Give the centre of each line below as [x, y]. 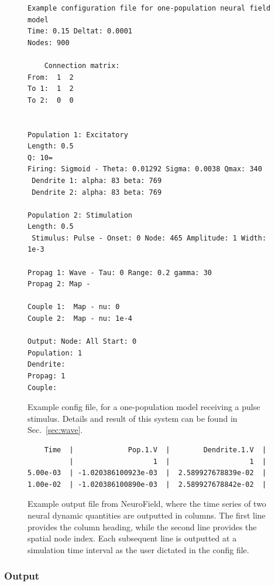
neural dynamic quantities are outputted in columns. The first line [147, 515]
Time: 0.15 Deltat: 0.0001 [80, 31]
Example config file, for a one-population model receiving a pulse [144, 407]
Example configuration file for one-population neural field [149, 8]
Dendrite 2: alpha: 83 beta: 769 [97, 192]
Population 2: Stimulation [80, 215]
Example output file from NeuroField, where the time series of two [147, 504]
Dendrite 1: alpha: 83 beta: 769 [97, 180]
